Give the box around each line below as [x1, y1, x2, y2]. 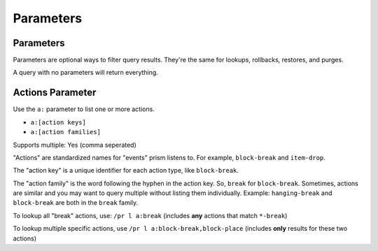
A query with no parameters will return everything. [13, 69, 159, 77]
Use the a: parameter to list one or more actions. [13, 105, 155, 113]
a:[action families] [30, 128, 101, 136]
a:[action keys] [30, 118, 87, 126]
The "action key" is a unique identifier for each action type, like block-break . [13, 166, 239, 175]
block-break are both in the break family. [13, 199, 139, 207]
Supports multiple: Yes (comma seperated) [13, 141, 136, 149]
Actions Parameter [13, 87, 97, 99]
